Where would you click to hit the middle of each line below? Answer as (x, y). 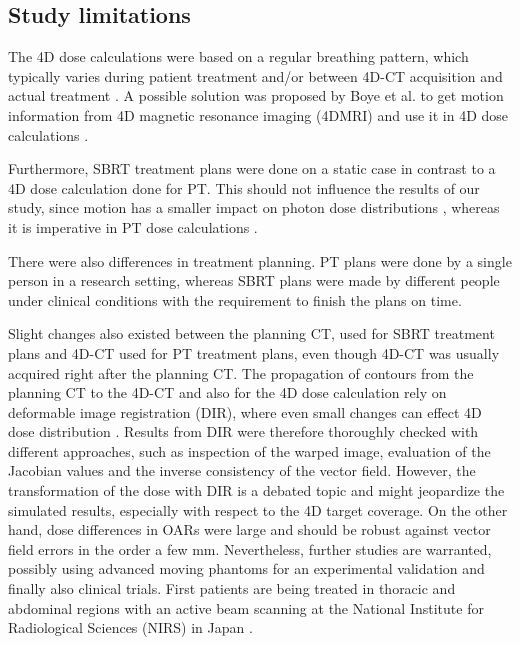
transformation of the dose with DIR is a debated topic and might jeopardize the (256, 490)
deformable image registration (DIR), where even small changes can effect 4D (245, 411)
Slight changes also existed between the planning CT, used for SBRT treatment (251, 333)
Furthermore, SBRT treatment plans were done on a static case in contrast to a (252, 168)
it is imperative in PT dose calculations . (133, 226)
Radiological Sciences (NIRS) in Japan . (130, 627)
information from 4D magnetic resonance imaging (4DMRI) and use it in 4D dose (258, 114)
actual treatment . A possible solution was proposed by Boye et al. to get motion (256, 95)
